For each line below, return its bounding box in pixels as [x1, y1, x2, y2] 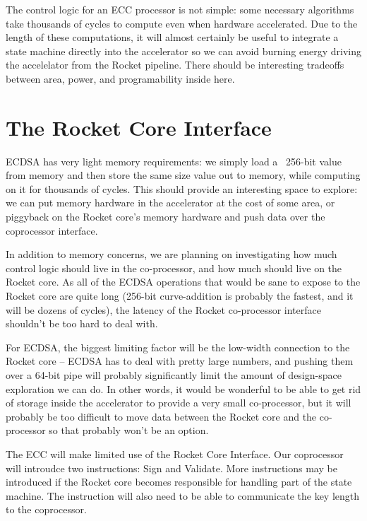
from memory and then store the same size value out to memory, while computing [6, 168, 361, 182]
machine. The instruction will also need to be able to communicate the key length [6, 488, 360, 503]
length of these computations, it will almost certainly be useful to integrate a [6, 30, 339, 45]
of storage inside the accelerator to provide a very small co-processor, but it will [6, 395, 351, 410]
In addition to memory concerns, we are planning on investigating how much [6, 247, 337, 262]
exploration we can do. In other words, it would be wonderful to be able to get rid [6, 381, 361, 396]
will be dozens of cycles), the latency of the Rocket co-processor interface [6, 302, 321, 317]
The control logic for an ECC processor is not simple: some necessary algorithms [6, 2, 354, 16]
